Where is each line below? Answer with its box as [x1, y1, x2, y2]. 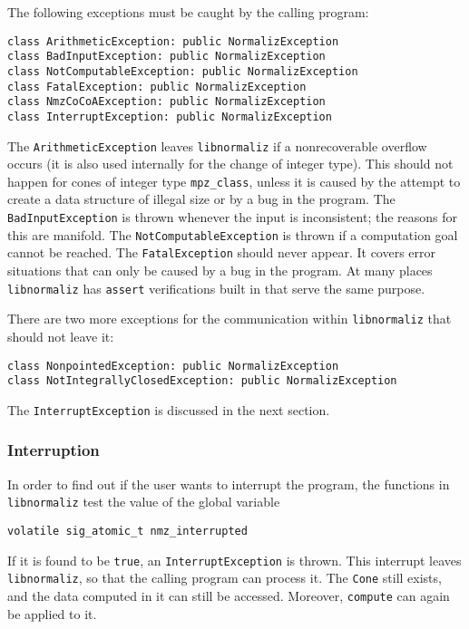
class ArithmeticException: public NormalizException [7, 34, 339, 48]
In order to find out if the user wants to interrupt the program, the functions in [7, 474, 450, 493]
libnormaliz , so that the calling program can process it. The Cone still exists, [7, 568, 442, 587]
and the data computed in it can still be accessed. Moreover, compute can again [7, 585, 450, 605]
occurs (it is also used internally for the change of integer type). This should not [7, 154, 454, 173]
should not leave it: [7, 326, 114, 345]
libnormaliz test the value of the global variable [7, 492, 280, 511]
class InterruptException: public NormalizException [7, 110, 332, 123]
